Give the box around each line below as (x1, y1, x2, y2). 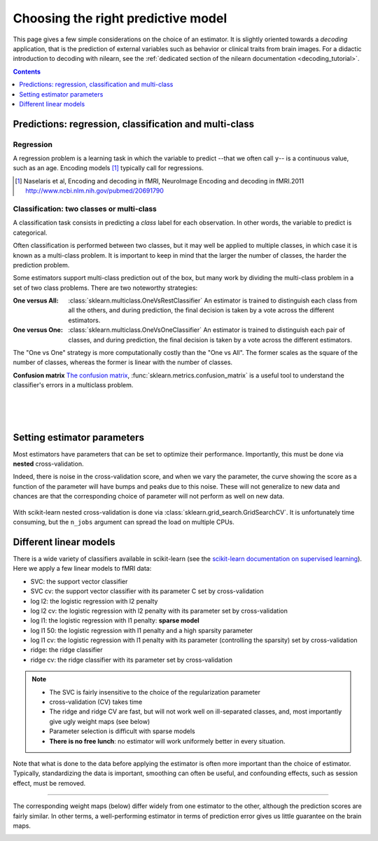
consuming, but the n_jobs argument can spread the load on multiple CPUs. (13, 518, 234, 527)
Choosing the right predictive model (13, 11, 227, 26)
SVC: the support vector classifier (30, 577, 128, 585)
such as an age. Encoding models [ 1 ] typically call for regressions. (13, 164, 204, 172)
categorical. (13, 228, 48, 237)
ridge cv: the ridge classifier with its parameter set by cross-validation (30, 655, 233, 664)
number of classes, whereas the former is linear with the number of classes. (13, 358, 233, 367)
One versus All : (13, 296, 59, 305)
